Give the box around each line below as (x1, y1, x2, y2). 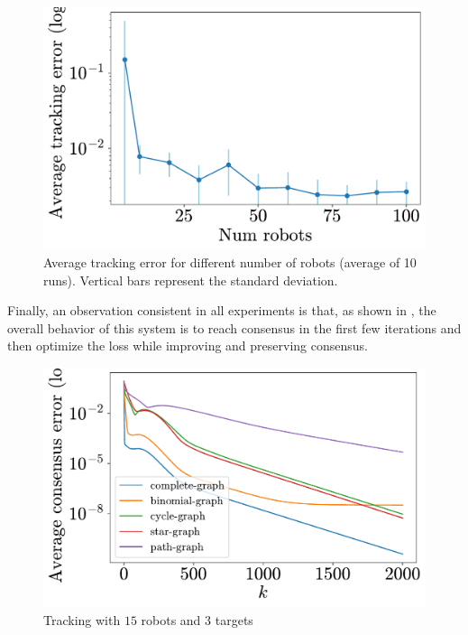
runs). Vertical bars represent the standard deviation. (43, 270, 338, 289)
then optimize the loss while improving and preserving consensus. (7, 336, 368, 355)
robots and (141, 610, 201, 629)
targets (215, 610, 253, 629)
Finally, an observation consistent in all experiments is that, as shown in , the (7, 301, 436, 320)
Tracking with (43, 610, 121, 629)
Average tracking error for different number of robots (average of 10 (43, 252, 417, 271)
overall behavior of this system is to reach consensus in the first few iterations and (7, 318, 462, 337)
